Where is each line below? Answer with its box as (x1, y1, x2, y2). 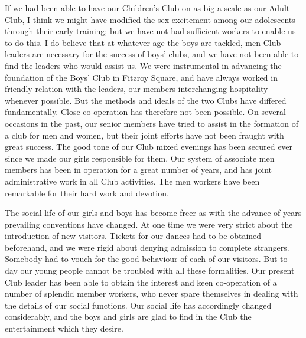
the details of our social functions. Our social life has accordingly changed (5, 298, 272, 311)
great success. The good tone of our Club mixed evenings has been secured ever (5, 140, 293, 153)
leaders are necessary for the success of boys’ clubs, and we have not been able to (5, 48, 299, 60)
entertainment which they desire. (5, 322, 123, 334)
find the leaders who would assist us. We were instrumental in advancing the (5, 59, 282, 71)
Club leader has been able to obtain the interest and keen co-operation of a (5, 275, 277, 288)
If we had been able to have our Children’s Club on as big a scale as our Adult (5, 2, 290, 14)
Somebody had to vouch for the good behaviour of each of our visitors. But (5, 252, 278, 265)
